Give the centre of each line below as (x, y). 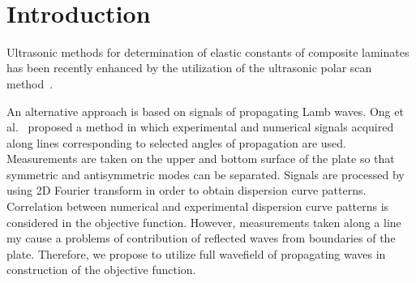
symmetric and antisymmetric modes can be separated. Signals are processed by (206, 174)
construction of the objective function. (101, 270)
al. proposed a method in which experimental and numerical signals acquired (200, 127)
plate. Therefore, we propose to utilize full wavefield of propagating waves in (196, 253)
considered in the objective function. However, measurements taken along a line (204, 222)
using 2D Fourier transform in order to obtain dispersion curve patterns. (187, 190)
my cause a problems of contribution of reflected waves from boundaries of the (201, 238)
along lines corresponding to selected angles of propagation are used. (176, 142)
